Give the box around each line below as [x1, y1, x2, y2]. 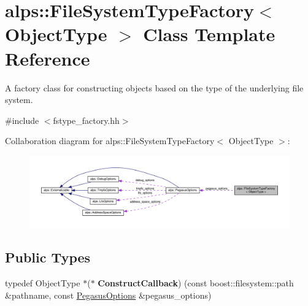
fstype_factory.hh [53, 113, 120, 126]
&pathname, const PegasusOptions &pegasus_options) [5, 288, 212, 301]
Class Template [143, 21, 275, 47]
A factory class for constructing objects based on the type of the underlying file [5, 81, 304, 94]
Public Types [5, 248, 91, 267]
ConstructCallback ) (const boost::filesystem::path [98, 277, 294, 289]
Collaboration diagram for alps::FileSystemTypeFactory [5, 134, 215, 147]
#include [5, 113, 39, 126]
